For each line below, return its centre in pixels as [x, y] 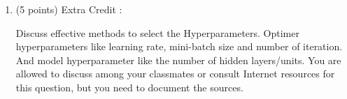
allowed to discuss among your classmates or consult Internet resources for [175, 74]
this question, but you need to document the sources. [129, 87]
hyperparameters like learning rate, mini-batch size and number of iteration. [179, 46]
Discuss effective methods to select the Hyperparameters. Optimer [157, 32]
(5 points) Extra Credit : [69, 9]
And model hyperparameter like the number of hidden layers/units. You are [178, 60]
